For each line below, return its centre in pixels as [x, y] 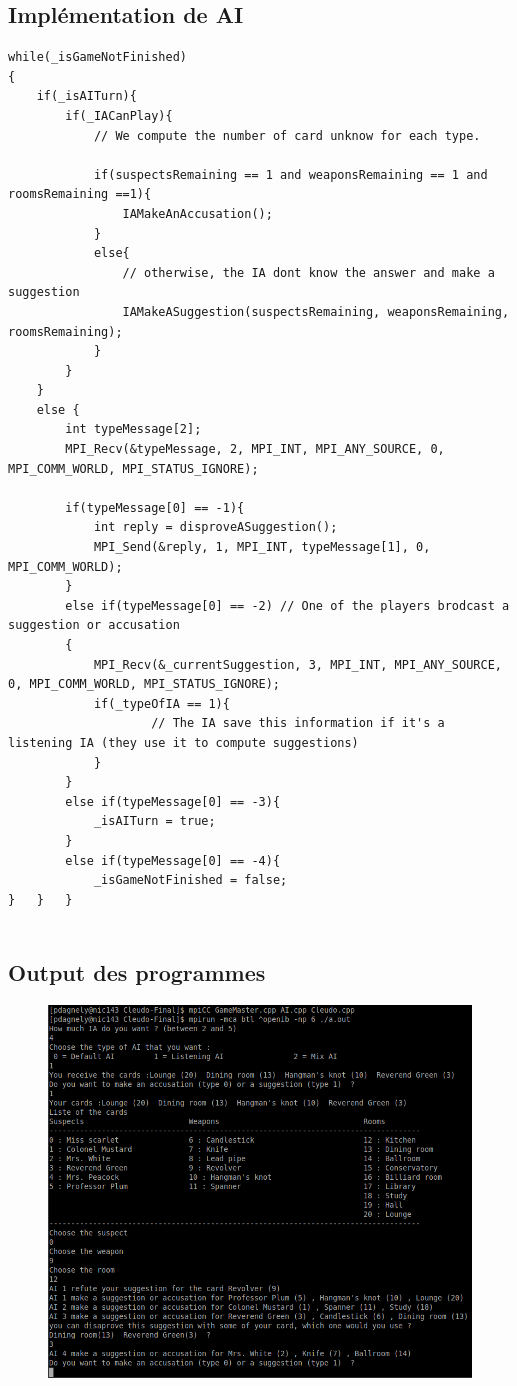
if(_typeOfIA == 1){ [161, 703]
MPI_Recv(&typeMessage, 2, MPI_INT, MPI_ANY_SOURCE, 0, [255, 449]
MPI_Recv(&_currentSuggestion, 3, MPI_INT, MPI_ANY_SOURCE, [297, 664]
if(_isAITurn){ [86, 96]
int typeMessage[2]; [133, 429]
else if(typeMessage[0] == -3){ [173, 801]
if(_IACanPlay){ [119, 115]
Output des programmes [137, 972]
